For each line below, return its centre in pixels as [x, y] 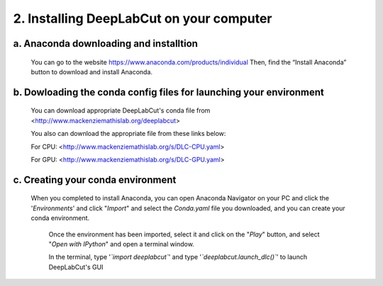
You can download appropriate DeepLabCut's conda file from [121, 110]
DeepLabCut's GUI [76, 267]
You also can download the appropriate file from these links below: [128, 134]
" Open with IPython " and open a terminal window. [121, 244]
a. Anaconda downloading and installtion [106, 44]
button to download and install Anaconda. [91, 71]
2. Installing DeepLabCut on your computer [143, 18]
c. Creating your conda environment [95, 179]
